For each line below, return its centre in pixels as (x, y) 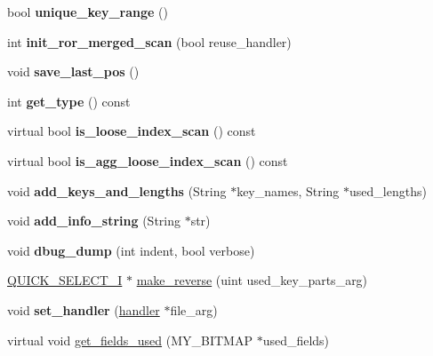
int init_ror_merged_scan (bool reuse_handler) (149, 41)
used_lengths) (388, 190)
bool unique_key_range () (88, 12)
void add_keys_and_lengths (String (117, 190)
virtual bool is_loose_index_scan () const (132, 131)
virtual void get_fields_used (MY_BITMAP (130, 340)
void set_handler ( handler (84, 309)
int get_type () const (69, 101)
